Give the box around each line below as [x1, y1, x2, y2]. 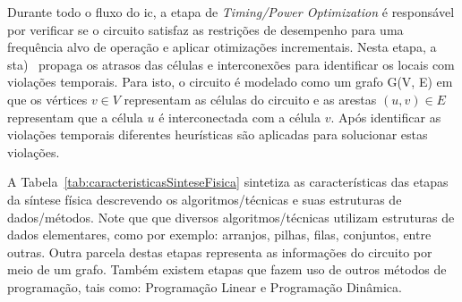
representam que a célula [7, 107, 143, 126]
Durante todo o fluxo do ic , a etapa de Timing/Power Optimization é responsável [7, 3, 455, 21]
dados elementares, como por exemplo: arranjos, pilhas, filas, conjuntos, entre [7, 225, 432, 244]
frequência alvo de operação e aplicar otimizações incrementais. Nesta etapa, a [7, 38, 437, 56]
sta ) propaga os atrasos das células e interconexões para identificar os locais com [7, 55, 455, 73]
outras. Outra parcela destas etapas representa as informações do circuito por [7, 242, 432, 261]
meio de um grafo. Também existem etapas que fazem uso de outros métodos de [7, 260, 447, 279]
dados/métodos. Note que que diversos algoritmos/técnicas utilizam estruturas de [7, 207, 455, 226]
